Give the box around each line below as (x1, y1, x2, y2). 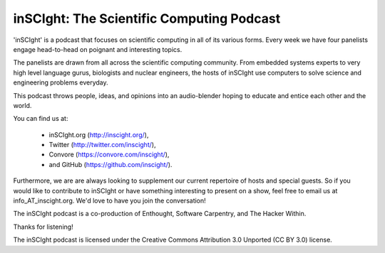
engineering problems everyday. (13, 78, 108, 87)
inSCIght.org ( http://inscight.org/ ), (48, 130, 149, 139)
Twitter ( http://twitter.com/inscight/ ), (48, 141, 156, 149)
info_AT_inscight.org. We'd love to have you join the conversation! (13, 196, 206, 205)
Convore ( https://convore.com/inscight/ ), (48, 150, 170, 159)
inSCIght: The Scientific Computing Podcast (13, 11, 281, 26)
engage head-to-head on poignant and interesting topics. (13, 45, 183, 53)
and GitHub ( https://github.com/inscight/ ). (48, 160, 173, 168)
